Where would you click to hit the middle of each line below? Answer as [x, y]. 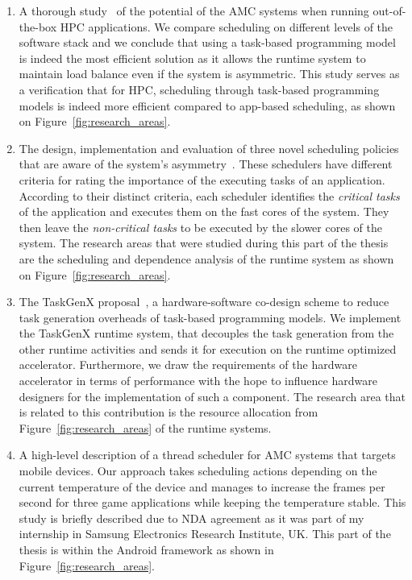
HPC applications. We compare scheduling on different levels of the [227, 26]
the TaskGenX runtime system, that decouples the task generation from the [206, 333]
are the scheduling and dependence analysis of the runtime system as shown [206, 258]
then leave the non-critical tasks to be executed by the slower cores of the [200, 227]
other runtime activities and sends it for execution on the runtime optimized [208, 348]
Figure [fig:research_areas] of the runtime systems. [145, 427]
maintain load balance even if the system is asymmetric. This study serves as [209, 74]
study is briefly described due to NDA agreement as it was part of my [191, 518]
